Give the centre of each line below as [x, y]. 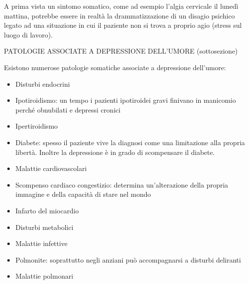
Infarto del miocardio [47, 210]
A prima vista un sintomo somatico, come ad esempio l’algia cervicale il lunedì [121, 6]
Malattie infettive [41, 243]
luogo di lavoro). [29, 34]
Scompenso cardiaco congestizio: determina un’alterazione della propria [122, 184]
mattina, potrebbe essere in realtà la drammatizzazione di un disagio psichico [119, 15]
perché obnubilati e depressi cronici [68, 109]
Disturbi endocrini [43, 84]
